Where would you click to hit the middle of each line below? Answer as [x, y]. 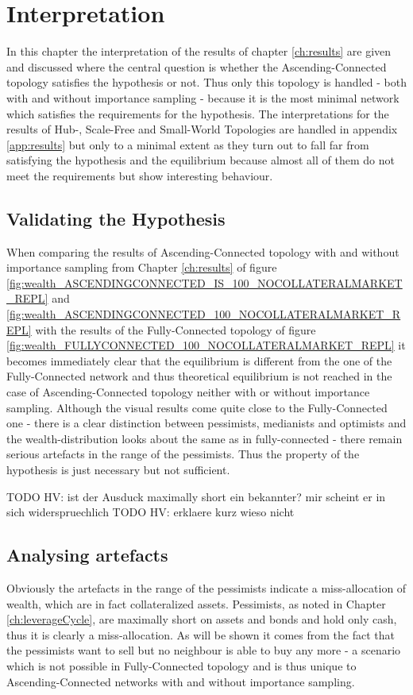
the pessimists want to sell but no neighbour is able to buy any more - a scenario [204, 650]
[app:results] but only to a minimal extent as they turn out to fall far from [188, 144]
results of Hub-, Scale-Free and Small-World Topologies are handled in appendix [202, 129]
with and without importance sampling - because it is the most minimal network [203, 97]
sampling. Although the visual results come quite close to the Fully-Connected [197, 407]
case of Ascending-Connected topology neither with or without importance [188, 392]
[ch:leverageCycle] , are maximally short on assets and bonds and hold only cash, [202, 619]
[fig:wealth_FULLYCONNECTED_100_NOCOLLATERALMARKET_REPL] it [206, 345]
